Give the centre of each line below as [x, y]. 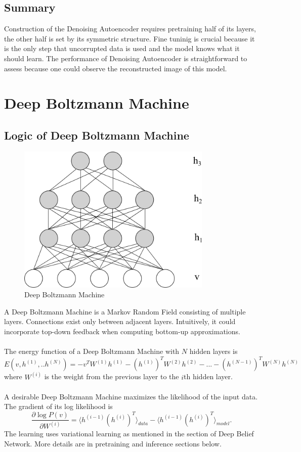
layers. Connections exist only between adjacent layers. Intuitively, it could [120, 321]
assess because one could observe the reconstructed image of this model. [116, 68]
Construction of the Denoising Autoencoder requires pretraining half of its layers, [130, 29]
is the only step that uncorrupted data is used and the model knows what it [122, 48]
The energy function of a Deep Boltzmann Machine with [92, 351]
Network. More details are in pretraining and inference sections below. [113, 443]
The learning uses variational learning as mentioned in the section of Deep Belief [129, 434]
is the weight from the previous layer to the [112, 376]
